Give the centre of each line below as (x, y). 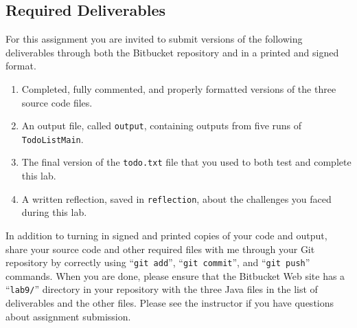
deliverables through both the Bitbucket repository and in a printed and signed (172, 52)
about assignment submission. (68, 316)
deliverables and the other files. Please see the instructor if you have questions (170, 303)
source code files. (57, 102)
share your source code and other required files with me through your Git (160, 249)
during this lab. (54, 212)
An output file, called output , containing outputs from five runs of (162, 125)
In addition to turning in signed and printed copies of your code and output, (166, 235)
